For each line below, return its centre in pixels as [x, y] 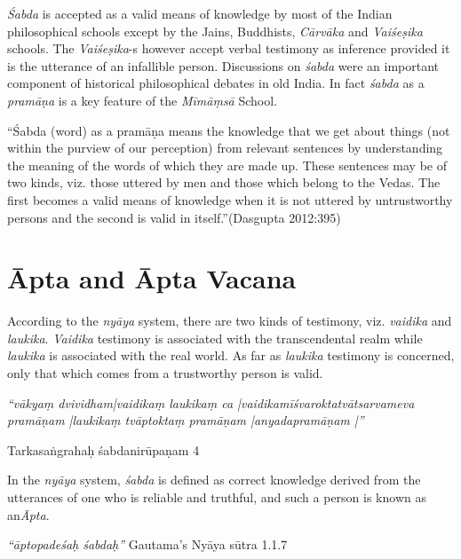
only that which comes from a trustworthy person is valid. [165, 373]
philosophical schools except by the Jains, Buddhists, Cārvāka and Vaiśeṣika [215, 31]
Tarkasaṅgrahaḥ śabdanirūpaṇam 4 [103, 449]
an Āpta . [28, 514]
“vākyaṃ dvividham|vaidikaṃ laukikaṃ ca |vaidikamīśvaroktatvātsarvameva [211, 402]
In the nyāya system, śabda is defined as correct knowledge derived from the [214, 480]
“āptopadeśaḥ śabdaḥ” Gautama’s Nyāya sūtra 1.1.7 [147, 544]
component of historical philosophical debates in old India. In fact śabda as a [216, 83]
